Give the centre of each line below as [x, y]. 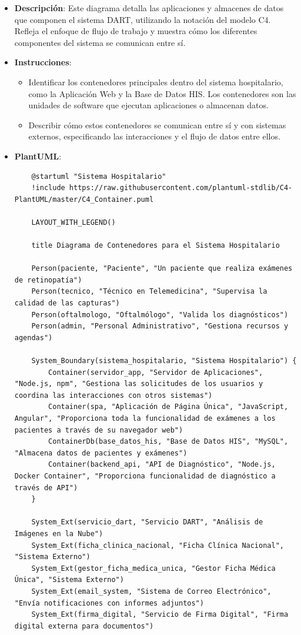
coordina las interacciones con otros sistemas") [113, 395]
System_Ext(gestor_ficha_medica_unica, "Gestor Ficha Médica [153, 568]
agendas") [34, 338]
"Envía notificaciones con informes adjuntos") [109, 603]
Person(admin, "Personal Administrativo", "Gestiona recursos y [160, 326]
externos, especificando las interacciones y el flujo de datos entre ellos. [154, 136]
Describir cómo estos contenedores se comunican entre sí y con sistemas [157, 124]
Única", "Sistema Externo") [69, 580]
